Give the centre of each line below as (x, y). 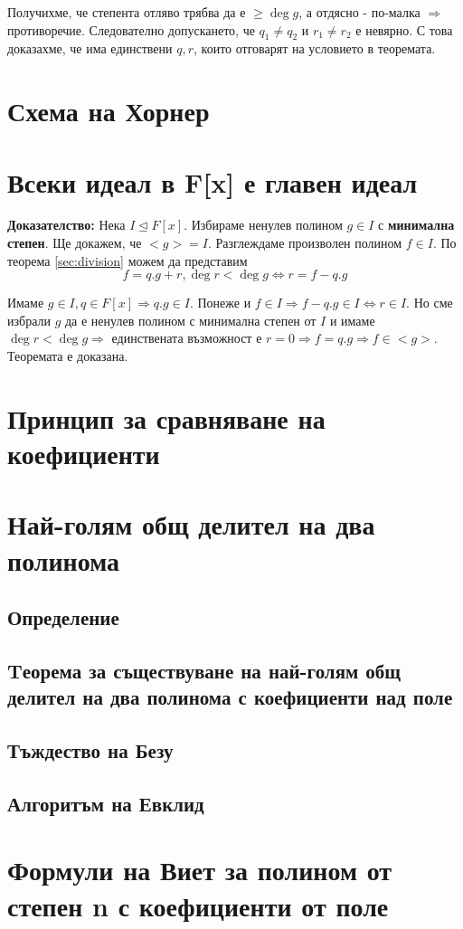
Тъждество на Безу (90, 750)
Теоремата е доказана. (68, 356)
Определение (63, 617)
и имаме (352, 320)
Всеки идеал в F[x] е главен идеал (213, 181)
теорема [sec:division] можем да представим (128, 260)
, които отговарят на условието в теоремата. (315, 48)
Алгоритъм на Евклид (106, 803)
